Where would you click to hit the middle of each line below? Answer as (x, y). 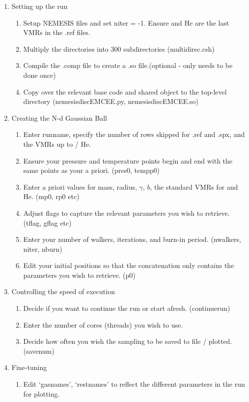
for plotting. (41, 393)
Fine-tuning (29, 367)
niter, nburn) (43, 249)
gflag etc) (57, 222)
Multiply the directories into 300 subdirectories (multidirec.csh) (119, 49)
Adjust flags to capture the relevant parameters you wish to (113, 213)
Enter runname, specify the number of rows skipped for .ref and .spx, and (134, 134)
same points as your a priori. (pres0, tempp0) (91, 170)
